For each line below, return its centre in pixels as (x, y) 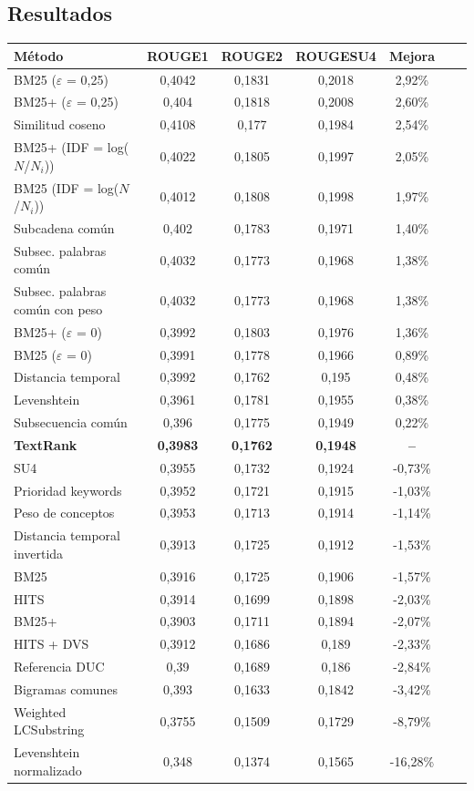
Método (39, 55)
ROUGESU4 (336, 55)
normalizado (48, 770)
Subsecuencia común (71, 422)
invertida (39, 553)
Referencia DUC (59, 667)
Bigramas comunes (66, 688)
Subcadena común (64, 227)
